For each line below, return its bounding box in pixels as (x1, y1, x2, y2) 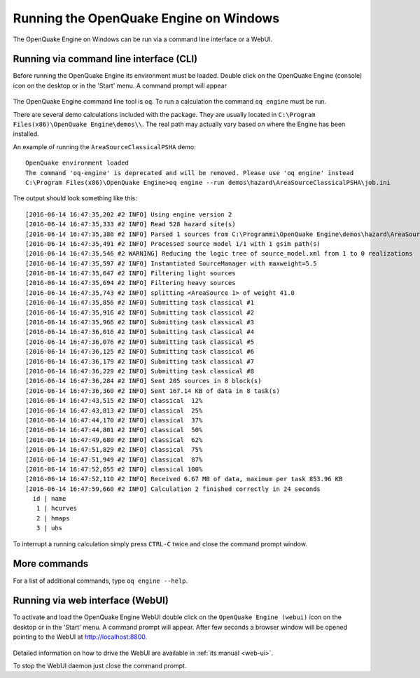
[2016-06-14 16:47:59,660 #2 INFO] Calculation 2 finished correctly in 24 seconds (25, 485, 321, 493)
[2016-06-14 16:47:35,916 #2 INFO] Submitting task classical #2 (25, 308, 255, 317)
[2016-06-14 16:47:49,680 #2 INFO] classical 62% (25, 436, 203, 444)
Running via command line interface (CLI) (13, 53, 198, 65)
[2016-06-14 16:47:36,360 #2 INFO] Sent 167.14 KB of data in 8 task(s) (25, 387, 280, 395)
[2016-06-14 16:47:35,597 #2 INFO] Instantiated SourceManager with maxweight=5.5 (25, 259, 317, 268)
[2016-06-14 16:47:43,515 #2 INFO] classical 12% (25, 396, 203, 405)
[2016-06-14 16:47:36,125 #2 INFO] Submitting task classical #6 (25, 347, 255, 356)
